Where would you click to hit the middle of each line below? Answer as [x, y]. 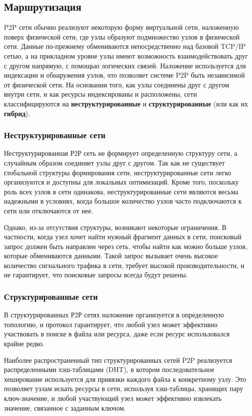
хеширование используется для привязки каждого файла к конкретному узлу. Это [125, 379]
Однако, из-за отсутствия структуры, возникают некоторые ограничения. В [115, 227]
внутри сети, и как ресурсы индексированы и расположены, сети [101, 94]
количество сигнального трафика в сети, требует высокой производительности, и [124, 265]
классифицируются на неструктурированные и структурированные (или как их [126, 103]
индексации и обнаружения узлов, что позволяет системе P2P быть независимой [125, 75]
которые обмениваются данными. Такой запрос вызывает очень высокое [111, 256]
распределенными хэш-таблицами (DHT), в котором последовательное [109, 369]
